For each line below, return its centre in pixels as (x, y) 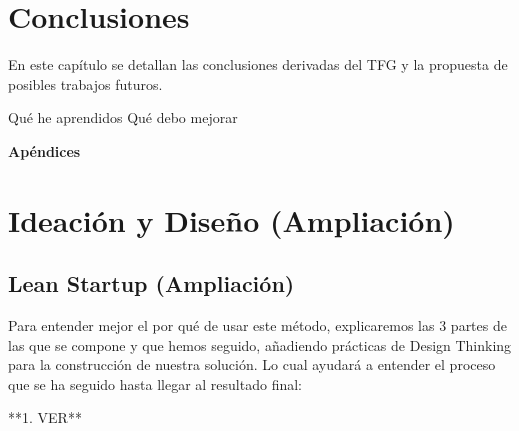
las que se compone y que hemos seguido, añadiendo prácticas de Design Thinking (260, 344)
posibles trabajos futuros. (85, 83)
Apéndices (44, 150)
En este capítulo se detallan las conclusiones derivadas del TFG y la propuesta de (258, 64)
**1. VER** (45, 417)
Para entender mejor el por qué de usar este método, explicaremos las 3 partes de (257, 325)
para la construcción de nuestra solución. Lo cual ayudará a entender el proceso (252, 364)
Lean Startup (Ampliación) (151, 283)
